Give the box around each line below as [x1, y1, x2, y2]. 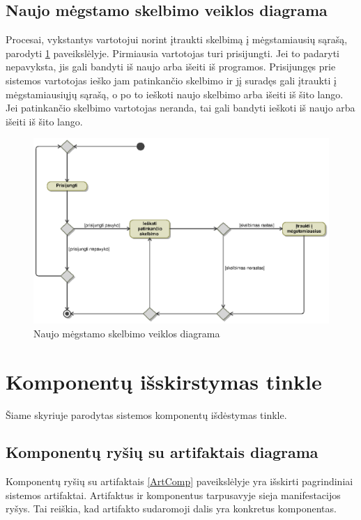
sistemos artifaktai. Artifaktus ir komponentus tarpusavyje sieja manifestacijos [6, 487, 341, 502]
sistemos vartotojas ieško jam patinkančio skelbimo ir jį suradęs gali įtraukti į [6, 72, 337, 87]
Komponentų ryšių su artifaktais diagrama [6, 441, 318, 463]
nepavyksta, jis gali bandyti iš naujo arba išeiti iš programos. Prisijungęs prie [6, 59, 336, 74]
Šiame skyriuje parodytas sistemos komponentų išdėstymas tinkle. [6, 407, 287, 422]
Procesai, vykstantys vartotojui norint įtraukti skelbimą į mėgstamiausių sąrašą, [6, 32, 348, 47]
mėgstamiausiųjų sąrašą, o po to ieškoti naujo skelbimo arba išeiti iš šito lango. [6, 86, 344, 101]
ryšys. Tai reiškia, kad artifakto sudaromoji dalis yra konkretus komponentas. [6, 501, 337, 516]
